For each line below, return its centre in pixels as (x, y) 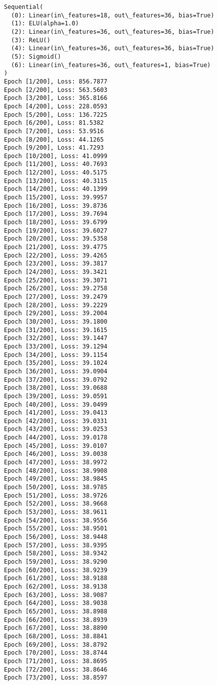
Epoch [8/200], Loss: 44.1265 (54, 139)
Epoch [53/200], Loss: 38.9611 (56, 512)
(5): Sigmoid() (36, 56)
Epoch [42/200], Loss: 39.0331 (56, 421)
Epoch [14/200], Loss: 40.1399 (56, 189)
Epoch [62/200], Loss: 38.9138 (56, 586)
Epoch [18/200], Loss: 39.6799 (56, 222)
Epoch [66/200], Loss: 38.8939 (56, 620)
